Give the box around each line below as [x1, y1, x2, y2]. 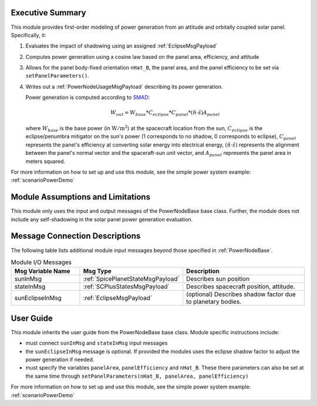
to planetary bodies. [186, 298, 242, 306]
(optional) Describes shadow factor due [186, 290, 296, 298]
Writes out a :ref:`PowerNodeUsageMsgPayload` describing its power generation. [25, 83, 223, 90]
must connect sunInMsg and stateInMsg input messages [25, 340, 168, 347]
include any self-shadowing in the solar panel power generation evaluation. [11, 215, 193, 223]
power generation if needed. [25, 356, 95, 363]
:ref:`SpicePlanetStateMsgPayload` [83, 275, 180, 283]
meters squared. [25, 158, 66, 165]
